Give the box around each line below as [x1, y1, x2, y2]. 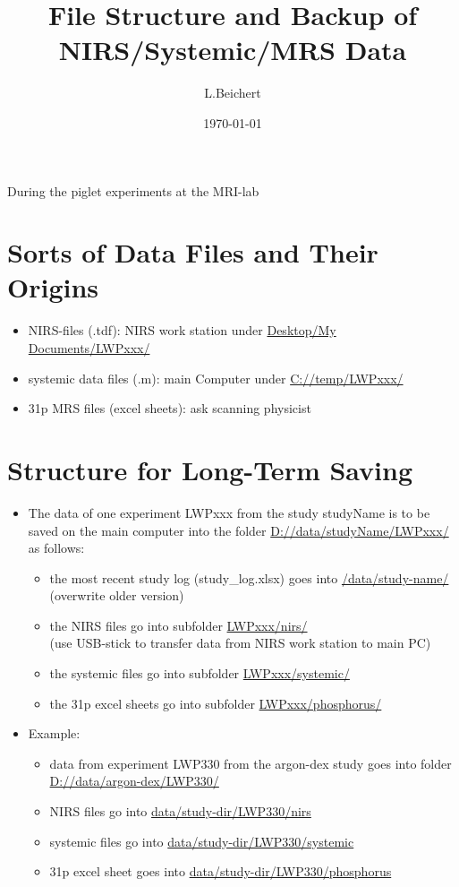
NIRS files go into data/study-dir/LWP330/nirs [49, 802, 311, 821]
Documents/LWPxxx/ [28, 339, 150, 357]
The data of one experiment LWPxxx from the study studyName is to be [28, 503, 430, 521]
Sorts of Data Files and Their [7, 234, 378, 271]
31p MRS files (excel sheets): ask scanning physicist [28, 399, 311, 418]
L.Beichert [204, 83, 261, 102]
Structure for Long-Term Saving [7, 451, 413, 487]
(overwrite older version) [49, 586, 184, 605]
